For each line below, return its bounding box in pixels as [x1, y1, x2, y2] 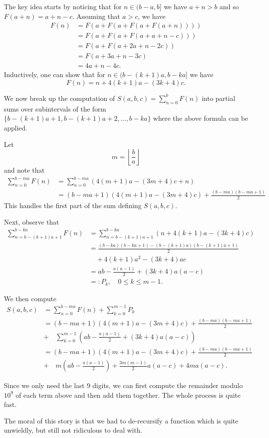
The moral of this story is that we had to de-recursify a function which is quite [4, 415, 238, 425]
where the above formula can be [153, 113, 248, 123]
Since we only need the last [4, 380, 85, 390]
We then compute [4, 293, 57, 303]
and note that [4, 165, 45, 175]
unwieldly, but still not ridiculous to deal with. [4, 425, 142, 435]
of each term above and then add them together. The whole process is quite [16, 389, 241, 400]
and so [220, 1, 239, 11]
